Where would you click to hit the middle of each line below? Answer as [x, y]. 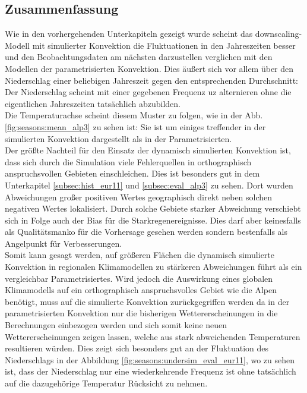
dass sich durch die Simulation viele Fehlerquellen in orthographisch [128, 161]
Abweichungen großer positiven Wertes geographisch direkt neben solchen [139, 196]
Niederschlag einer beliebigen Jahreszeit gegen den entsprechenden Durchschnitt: [151, 80]
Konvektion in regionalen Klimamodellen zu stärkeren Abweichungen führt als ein [153, 267]
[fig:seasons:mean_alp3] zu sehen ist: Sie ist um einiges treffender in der [135, 126]
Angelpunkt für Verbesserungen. [64, 243]
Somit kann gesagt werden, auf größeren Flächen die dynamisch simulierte [140, 255]
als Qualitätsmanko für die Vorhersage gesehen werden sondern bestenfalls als [146, 232]
